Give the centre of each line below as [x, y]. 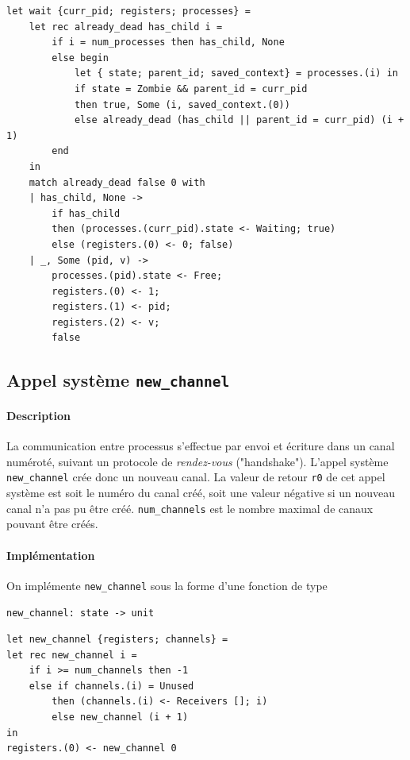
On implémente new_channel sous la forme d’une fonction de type [167, 585]
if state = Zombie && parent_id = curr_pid [191, 89]
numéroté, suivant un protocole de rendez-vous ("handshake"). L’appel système [197, 461]
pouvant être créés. [52, 524]
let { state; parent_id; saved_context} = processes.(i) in [236, 73]
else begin [80, 58]
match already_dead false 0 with [117, 182]
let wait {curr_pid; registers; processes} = [128, 11]
